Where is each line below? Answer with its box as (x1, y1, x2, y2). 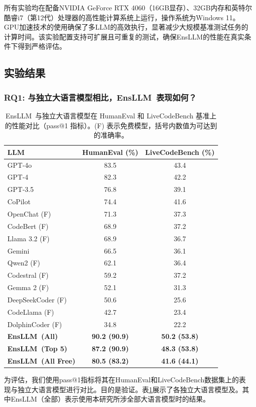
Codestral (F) (7, 270, 49, 280)
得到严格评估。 (17, 41, 66, 51)
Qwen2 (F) (7, 258, 40, 268)
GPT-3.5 (7, 184, 34, 194)
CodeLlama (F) (7, 306, 54, 317)
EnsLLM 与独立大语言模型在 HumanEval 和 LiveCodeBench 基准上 (5, 110, 217, 120)
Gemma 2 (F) (7, 282, 49, 293)
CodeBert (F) (7, 221, 49, 231)
